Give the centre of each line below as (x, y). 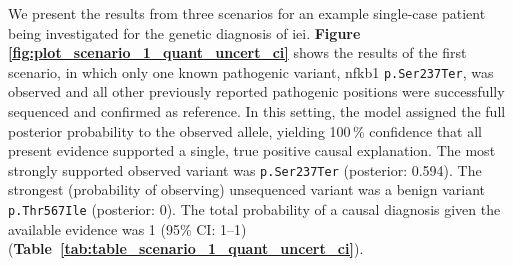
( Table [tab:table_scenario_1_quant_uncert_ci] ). (186, 248)
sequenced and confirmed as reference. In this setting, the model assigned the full (257, 111)
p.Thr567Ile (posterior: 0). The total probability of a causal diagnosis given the (254, 209)
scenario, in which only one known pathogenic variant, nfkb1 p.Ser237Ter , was (251, 71)
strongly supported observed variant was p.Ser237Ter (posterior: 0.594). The (245, 169)
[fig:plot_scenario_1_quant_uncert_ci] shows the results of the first (237, 52)
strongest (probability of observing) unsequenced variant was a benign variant (247, 189)
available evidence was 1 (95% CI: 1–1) (127, 228)
